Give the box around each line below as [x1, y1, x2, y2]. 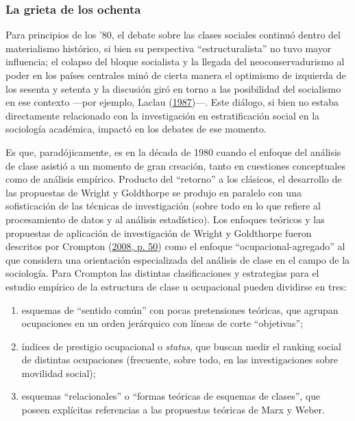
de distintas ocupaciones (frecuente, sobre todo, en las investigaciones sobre [21, 352, 338, 367]
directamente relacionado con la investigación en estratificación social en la [5, 108, 320, 122]
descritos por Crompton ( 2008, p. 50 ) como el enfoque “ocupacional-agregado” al [5, 239, 345, 253]
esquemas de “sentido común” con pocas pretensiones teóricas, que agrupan [21, 302, 339, 317]
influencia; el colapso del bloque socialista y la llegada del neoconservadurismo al [5, 54, 345, 69]
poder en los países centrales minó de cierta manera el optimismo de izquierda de [5, 68, 346, 82]
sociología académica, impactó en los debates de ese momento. [5, 122, 267, 136]
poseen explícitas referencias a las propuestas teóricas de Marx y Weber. [21, 402, 325, 417]
